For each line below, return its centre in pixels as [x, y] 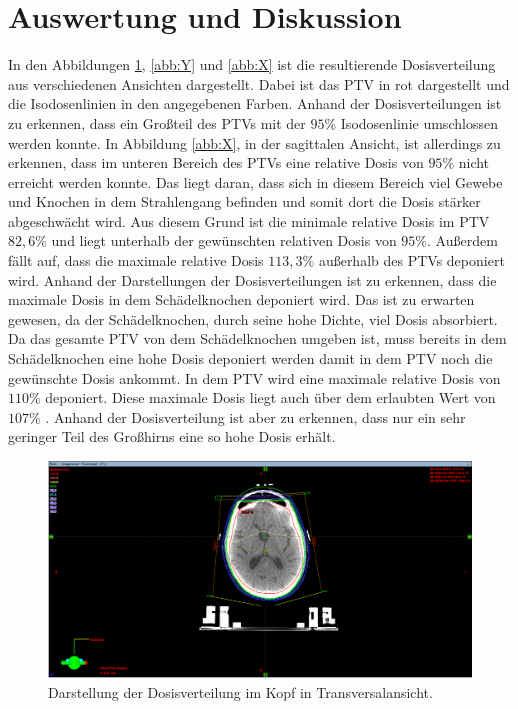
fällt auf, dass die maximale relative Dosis [136, 260]
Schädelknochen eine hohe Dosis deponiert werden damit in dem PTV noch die [250, 358]
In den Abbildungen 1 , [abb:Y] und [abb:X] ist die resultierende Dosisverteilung [252, 64]
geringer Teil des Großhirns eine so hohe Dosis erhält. [172, 436]
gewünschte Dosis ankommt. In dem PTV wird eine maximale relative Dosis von [254, 377]
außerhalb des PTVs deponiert [411, 260]
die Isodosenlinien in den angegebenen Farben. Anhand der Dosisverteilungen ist [255, 103]
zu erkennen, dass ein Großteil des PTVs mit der [157, 122]
